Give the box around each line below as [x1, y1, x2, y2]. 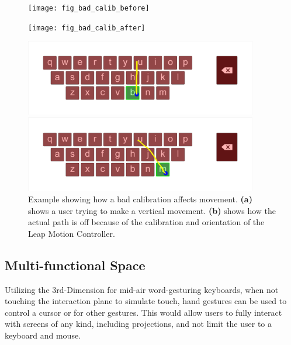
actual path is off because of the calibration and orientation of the [28, 216, 265, 228]
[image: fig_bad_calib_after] [28, 23, 145, 32]
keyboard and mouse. [5, 329, 81, 341]
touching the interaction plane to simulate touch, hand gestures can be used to [5, 295, 287, 307]
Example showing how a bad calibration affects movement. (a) [28, 193, 252, 205]
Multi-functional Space [5, 256, 145, 274]
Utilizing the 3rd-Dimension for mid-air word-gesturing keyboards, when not [5, 283, 279, 295]
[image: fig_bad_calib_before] [28, 4, 150, 12]
